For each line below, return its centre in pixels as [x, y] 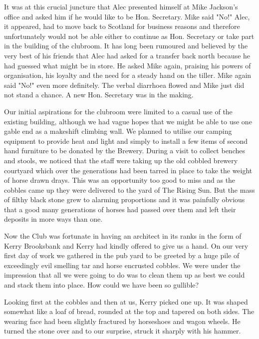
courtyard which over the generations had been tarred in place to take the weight [128, 170]
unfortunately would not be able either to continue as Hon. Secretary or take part [129, 36]
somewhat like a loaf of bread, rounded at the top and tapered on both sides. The [129, 311]
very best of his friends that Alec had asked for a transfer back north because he [127, 55]
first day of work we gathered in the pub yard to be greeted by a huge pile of [122, 255]
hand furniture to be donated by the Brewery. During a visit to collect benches [125, 151]
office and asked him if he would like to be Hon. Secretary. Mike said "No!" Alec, [127, 16]
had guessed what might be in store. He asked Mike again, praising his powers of [128, 65]
